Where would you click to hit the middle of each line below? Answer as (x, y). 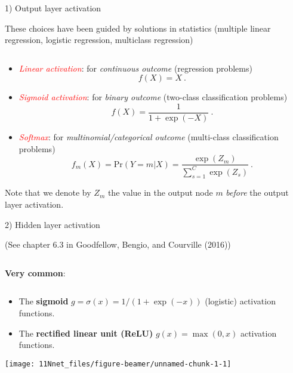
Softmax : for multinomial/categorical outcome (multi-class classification (149, 137)
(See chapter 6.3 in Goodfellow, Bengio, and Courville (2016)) (118, 244)
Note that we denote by (48, 192)
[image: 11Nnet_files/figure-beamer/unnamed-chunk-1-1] (118, 364)
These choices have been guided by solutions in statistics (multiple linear (138, 28)
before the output (257, 192)
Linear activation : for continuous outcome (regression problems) (135, 68)
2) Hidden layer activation (53, 224)
